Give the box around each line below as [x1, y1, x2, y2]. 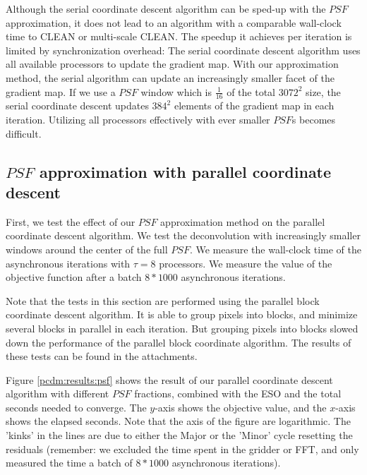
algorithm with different [6, 386, 109, 401]
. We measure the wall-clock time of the [189, 241, 362, 256]
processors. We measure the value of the [159, 255, 332, 270]
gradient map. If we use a [6, 84, 116, 99]
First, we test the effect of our [6, 214, 136, 229]
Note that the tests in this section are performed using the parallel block [6, 293, 320, 308]
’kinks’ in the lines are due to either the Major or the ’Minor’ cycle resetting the [6, 428, 353, 443]
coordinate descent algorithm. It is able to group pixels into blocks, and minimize [6, 307, 358, 322]
